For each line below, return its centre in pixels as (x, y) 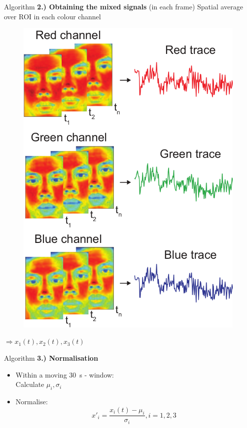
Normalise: (32, 401)
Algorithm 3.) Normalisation (51, 358)
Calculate (30, 384)
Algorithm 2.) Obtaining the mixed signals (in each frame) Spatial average (124, 6)
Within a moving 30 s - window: (65, 374)
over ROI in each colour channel (53, 16)
